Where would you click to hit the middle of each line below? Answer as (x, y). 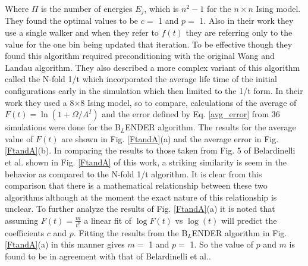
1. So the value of (221, 244)
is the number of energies (87, 8)
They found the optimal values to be (72, 21)
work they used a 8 (40, 102)
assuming (22, 220)
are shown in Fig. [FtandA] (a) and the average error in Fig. (170, 138)
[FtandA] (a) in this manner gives (65, 244)
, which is (161, 8)
